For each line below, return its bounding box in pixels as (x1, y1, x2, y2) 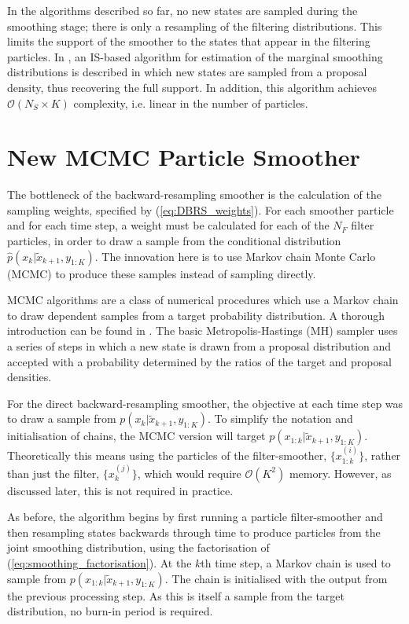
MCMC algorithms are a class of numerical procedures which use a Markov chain (7, 292, 399, 308)
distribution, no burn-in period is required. (7, 603, 213, 619)
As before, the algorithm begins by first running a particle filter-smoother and (7, 508, 383, 525)
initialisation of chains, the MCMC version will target (7, 428, 266, 444)
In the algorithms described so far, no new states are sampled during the (7, 2, 358, 18)
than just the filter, (7, 464, 100, 481)
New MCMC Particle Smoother (7, 141, 360, 173)
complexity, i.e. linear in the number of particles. (73, 94, 308, 111)
